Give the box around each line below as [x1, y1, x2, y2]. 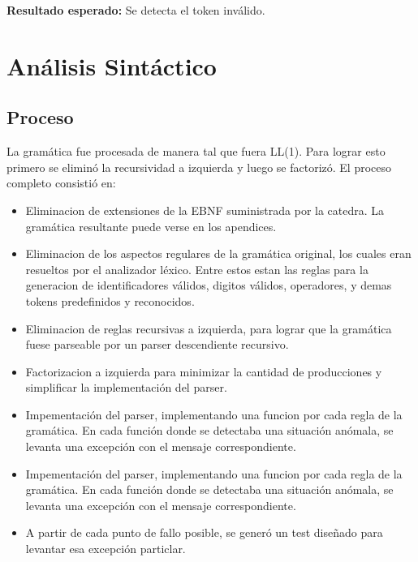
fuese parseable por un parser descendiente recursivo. [25, 336, 289, 353]
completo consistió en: [6, 174, 116, 191]
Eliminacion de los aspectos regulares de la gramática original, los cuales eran [25, 245, 412, 262]
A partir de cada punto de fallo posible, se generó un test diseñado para [25, 524, 383, 541]
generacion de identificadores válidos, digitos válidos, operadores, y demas [25, 277, 392, 294]
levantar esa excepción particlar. [25, 540, 186, 557]
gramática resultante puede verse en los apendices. [25, 217, 277, 234]
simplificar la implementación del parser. [25, 379, 227, 396]
